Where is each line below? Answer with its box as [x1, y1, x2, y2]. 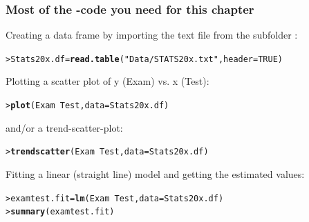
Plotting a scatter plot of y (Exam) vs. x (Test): [6, 74, 209, 88]
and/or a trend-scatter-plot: [6, 120, 123, 134]
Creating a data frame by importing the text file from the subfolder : [6, 28, 298, 42]
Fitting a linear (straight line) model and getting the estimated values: [6, 166, 305, 181]
